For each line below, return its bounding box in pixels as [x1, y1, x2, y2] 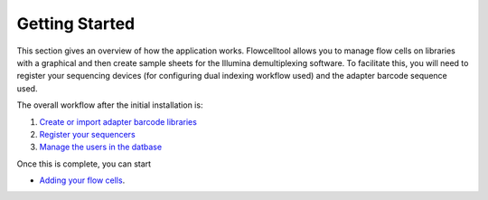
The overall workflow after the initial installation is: [16, 100, 203, 110]
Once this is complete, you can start [16, 158, 152, 169]
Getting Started [16, 14, 136, 33]
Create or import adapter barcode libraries [39, 116, 198, 127]
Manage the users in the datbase [39, 141, 163, 153]
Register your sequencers [39, 129, 136, 139]
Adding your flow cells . [39, 175, 126, 186]
